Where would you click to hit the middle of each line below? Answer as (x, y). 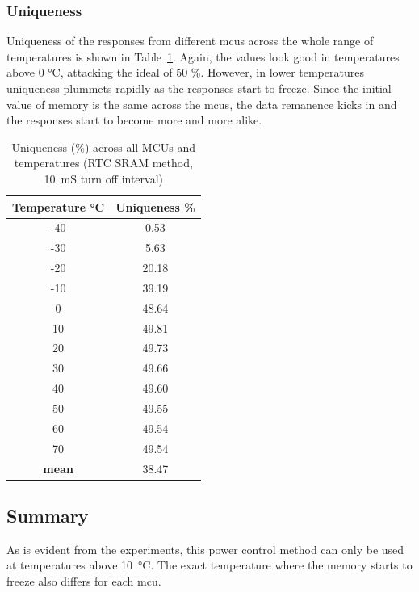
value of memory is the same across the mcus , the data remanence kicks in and (202, 104)
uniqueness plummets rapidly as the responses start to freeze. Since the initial (199, 88)
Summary (48, 516)
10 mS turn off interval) (104, 178)
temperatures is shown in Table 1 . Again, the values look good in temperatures (203, 56)
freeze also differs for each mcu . (84, 581)
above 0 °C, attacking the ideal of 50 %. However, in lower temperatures (185, 72)
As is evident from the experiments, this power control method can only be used (205, 549)
